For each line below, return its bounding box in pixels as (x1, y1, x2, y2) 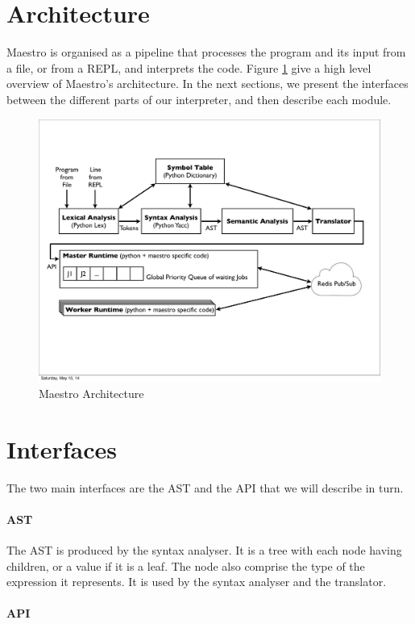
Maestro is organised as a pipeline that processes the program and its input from (6, 44, 406, 61)
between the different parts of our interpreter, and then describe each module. (6, 90, 392, 107)
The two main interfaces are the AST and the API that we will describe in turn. (6, 479, 404, 496)
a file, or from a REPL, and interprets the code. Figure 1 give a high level (6, 59, 371, 76)
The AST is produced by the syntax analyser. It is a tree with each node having (6, 542, 402, 559)
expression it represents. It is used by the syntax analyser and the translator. (6, 573, 387, 590)
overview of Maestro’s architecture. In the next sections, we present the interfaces (6, 75, 409, 92)
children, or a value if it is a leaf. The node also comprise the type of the (6, 557, 365, 574)
